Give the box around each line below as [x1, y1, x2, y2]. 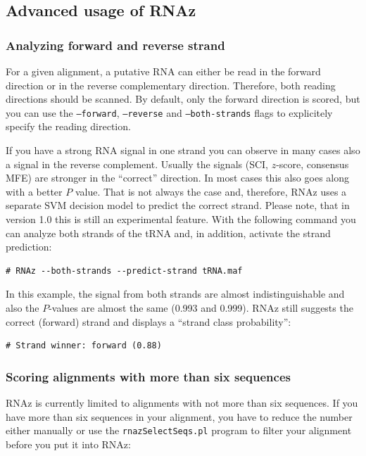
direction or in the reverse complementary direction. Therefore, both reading [6, 77, 336, 92]
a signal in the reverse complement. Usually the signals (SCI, [6, 156, 268, 171]
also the [6, 300, 39, 315]
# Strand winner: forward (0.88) [6, 341, 162, 351]
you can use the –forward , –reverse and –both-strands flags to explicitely [6, 105, 333, 120]
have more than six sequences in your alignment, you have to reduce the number [6, 409, 353, 424]
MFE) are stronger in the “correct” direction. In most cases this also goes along [6, 170, 349, 185]
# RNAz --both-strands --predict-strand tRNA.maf [6, 265, 243, 276]
